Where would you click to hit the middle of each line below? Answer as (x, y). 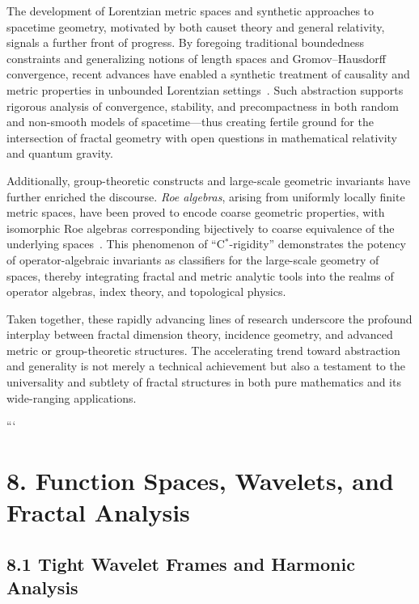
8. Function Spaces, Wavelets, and (200, 481)
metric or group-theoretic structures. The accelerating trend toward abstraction (203, 350)
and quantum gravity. (60, 153)
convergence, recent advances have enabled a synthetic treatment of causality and (208, 74)
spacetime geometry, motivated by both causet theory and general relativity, (196, 26)
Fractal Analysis (98, 512)
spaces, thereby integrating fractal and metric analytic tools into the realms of (200, 275)
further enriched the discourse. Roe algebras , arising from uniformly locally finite (206, 196)
